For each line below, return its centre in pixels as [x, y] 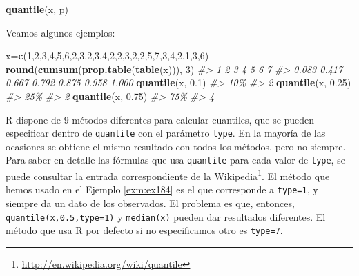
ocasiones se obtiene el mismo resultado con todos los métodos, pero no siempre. [176, 146]
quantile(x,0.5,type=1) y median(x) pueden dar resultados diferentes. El [166, 216]
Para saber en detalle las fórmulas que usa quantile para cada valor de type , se [175, 160]
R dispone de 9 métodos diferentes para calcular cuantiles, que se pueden [160, 119]
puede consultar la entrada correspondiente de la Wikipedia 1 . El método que [168, 175]
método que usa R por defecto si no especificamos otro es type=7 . [144, 230]
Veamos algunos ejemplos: [60, 32]
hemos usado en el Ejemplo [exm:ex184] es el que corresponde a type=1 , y [162, 189]
